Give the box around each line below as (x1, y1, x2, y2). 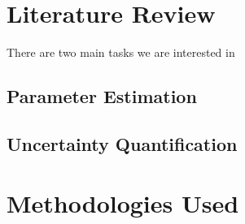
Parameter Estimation (7, 84, 197, 109)
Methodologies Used (7, 187, 239, 220)
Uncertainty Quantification (7, 131, 238, 156)
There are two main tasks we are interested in (7, 44, 235, 61)
